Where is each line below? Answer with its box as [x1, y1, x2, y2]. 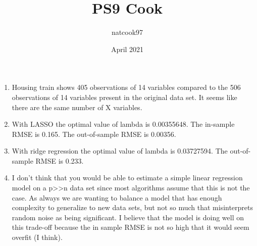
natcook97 [111, 27, 143, 37]
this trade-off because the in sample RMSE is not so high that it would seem [12, 222, 249, 232]
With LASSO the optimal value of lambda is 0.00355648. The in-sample [12, 119, 235, 129]
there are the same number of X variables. [12, 102, 142, 112]
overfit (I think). [12, 232, 63, 242]
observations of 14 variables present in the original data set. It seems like [12, 91, 237, 102]
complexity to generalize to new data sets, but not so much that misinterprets [12, 202, 253, 213]
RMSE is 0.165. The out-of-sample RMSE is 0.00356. [12, 128, 176, 139]
